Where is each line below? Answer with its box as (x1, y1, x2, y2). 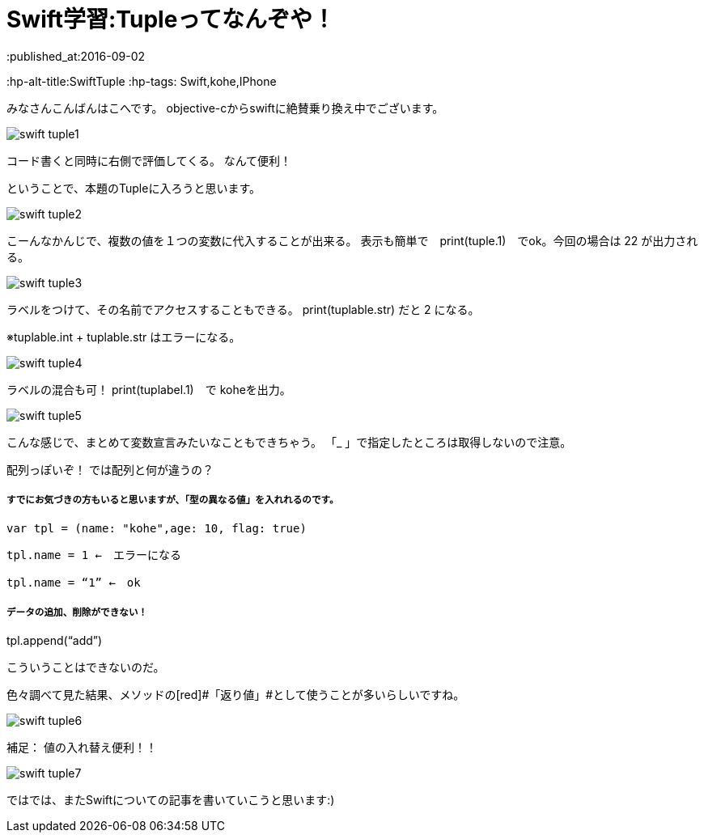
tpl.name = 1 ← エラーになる (6, 548, 182, 561)
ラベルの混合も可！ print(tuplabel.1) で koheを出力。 (6, 382, 291, 396)
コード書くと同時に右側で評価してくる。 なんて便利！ (6, 153, 292, 167)
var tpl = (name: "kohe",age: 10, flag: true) (6, 521, 307, 535)
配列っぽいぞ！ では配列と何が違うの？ (6, 462, 214, 477)
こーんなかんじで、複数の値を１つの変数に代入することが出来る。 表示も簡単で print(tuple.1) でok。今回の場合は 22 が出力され (6, 233, 698, 248)
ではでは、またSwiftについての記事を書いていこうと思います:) (6, 793, 335, 807)
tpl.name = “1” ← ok (6, 575, 141, 589)
